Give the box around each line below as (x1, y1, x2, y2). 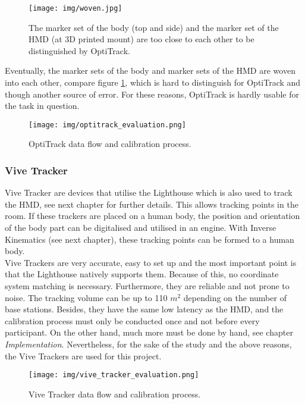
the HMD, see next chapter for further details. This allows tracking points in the (5, 198, 298, 210)
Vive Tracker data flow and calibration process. (29, 387, 201, 400)
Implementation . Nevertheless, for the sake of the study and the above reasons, (5, 338, 292, 350)
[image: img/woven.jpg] (29, 4, 122, 12)
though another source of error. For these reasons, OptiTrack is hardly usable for (5, 87, 299, 100)
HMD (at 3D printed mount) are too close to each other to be (29, 33, 254, 45)
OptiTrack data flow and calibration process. (29, 137, 191, 150)
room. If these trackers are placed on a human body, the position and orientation (5, 209, 300, 222)
